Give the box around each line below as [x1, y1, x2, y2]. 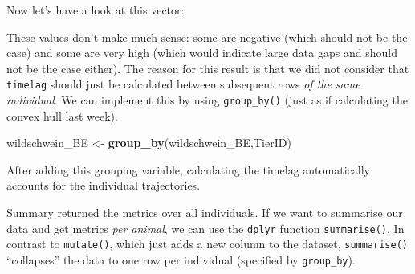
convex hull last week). [6, 107, 118, 124]
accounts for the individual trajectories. [6, 177, 201, 194]
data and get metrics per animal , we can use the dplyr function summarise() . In [6, 219, 405, 236]
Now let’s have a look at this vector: [6, 2, 185, 18]
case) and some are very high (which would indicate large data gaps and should [6, 44, 397, 61]
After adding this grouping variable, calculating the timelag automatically [6, 161, 370, 178]
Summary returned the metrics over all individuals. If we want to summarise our [6, 204, 403, 221]
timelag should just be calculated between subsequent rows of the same [6, 76, 360, 92]
